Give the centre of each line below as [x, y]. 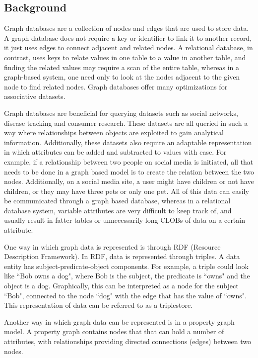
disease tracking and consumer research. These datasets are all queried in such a [126, 123]
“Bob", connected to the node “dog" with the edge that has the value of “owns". [125, 295]
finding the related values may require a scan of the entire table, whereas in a [122, 67]
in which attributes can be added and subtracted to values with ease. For [115, 152]
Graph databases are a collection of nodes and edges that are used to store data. [127, 28]
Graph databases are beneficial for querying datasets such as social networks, [121, 113]
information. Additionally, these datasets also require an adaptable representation [128, 142]
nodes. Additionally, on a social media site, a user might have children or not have [129, 181]
